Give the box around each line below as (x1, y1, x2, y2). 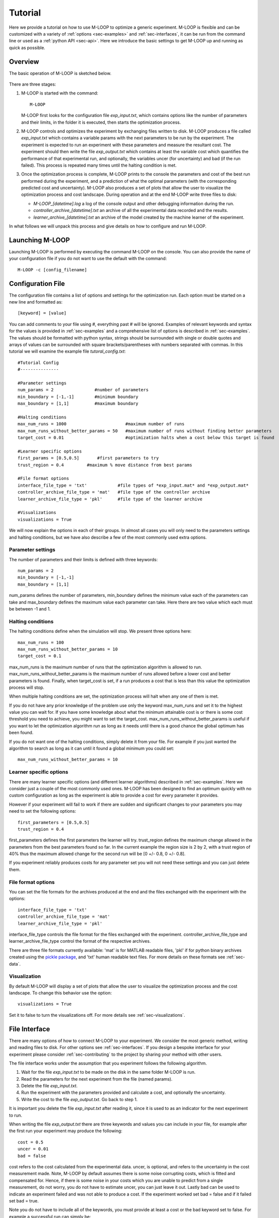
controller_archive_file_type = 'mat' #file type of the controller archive (18, 490, 210, 495)
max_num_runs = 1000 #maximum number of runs (18, 421, 185, 427)
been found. (9, 730, 34, 736)
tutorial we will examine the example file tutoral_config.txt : (9, 348, 126, 354)
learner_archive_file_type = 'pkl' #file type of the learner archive (18, 496, 203, 502)
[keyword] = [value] (18, 310, 67, 316)
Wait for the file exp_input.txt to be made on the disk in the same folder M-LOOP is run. (21, 1069, 196, 1075)
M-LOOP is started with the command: (21, 90, 98, 96)
